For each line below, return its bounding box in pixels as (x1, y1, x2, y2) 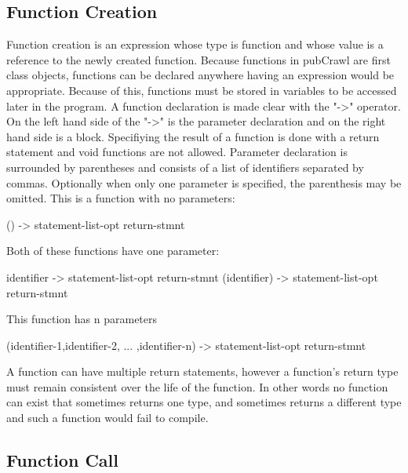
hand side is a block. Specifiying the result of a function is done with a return (6, 128, 380, 144)
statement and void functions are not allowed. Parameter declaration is (6, 144, 348, 160)
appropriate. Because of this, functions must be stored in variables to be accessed (6, 82, 397, 98)
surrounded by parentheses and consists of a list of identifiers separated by (6, 158, 364, 175)
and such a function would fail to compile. (6, 409, 209, 426)
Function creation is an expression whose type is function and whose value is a (6, 36, 384, 53)
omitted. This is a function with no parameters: (6, 190, 235, 206)
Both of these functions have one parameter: (6, 242, 220, 259)
